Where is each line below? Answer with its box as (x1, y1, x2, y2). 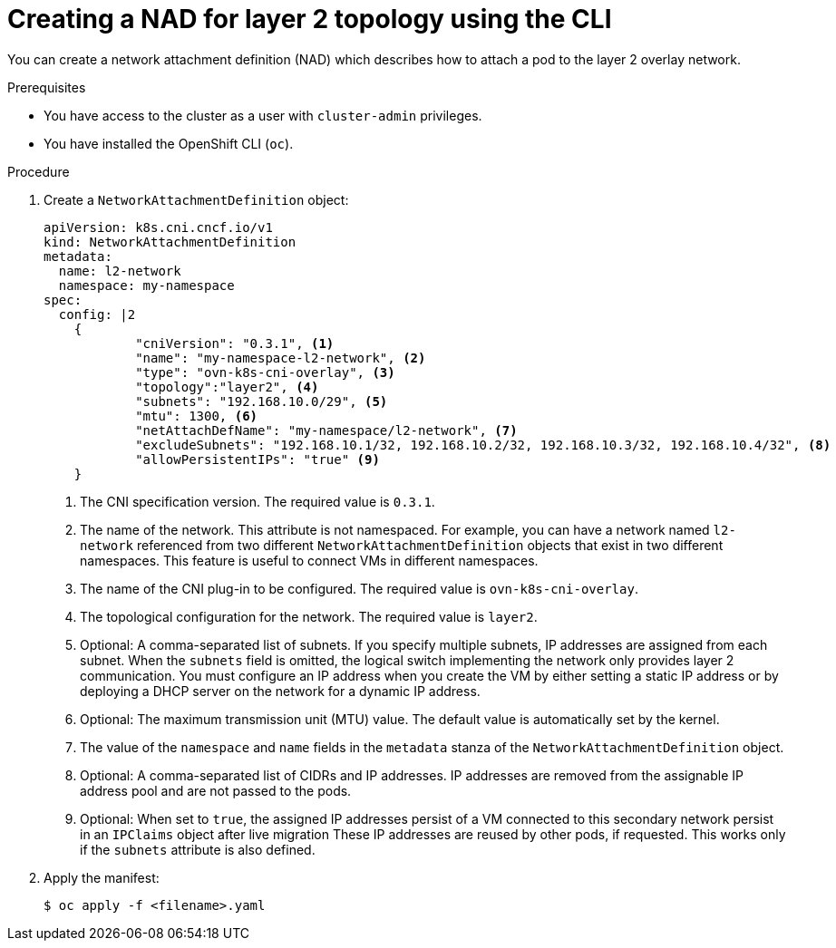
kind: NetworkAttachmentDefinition (44, 234, 296, 249)
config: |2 (58, 306, 136, 322)
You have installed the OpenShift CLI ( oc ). (44, 135, 294, 151)
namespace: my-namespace (58, 277, 235, 293)
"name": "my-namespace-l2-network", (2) (135, 350, 426, 365)
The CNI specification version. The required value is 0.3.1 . (80, 493, 435, 509)
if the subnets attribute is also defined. (80, 841, 316, 857)
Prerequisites (7, 79, 86, 95)
